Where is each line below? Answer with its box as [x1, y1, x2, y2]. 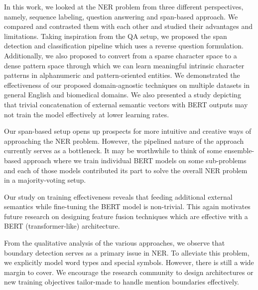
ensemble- [224, 145, 255, 156]
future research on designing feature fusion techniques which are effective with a [4, 211, 248, 221]
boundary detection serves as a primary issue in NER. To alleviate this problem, [4, 247, 250, 258]
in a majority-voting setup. [4, 175, 86, 185]
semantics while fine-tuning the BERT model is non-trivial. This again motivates [4, 201, 251, 212]
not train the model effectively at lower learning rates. [4, 109, 169, 119]
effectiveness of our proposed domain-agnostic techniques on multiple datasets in [4, 79, 250, 90]
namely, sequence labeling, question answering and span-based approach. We [4, 11, 238, 21]
